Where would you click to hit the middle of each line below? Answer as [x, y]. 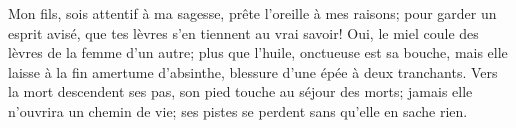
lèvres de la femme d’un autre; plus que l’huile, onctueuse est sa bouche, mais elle [258, 52]
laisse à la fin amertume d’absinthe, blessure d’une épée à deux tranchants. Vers [253, 71]
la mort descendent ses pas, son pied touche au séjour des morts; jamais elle [240, 91]
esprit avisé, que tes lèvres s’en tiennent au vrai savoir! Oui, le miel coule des [243, 32]
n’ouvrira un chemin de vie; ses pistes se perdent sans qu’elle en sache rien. [238, 110]
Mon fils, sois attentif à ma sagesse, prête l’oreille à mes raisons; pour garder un [252, 13]
